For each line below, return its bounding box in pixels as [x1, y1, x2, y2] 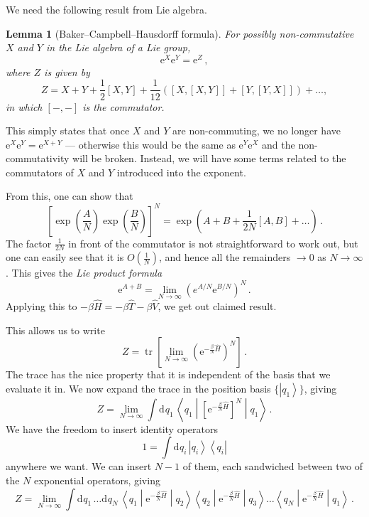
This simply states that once [6, 123, 130, 138]
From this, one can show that [6, 188, 133, 203]
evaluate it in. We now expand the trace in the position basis [6, 380, 271, 395]
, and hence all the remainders [158, 250, 291, 265]
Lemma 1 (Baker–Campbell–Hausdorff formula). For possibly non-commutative [6, 26, 354, 41]
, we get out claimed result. [158, 298, 277, 313]
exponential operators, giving [34, 472, 160, 487]
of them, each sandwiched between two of [182, 459, 363, 474]
